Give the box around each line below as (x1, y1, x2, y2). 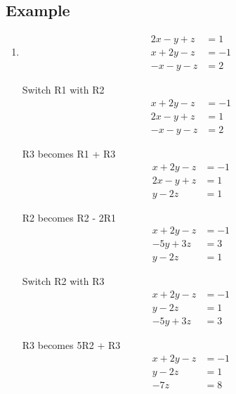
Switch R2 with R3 (22, 274, 105, 288)
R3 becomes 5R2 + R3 (22, 338, 121, 352)
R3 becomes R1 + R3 (22, 146, 116, 160)
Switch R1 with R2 (22, 82, 105, 97)
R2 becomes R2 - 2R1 (22, 210, 117, 224)
